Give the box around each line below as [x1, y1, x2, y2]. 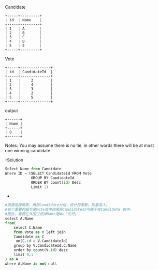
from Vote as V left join [14, 230, 66, 235]
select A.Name [5, 216, 34, 221]
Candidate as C [14, 234, 44, 239]
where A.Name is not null [5, 261, 57, 266]
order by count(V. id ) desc [14, 248, 68, 253]
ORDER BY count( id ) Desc [30, 180, 81, 185]
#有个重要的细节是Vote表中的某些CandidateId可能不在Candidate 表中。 [5, 207, 133, 212]
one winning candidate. [5, 148, 52, 153]
